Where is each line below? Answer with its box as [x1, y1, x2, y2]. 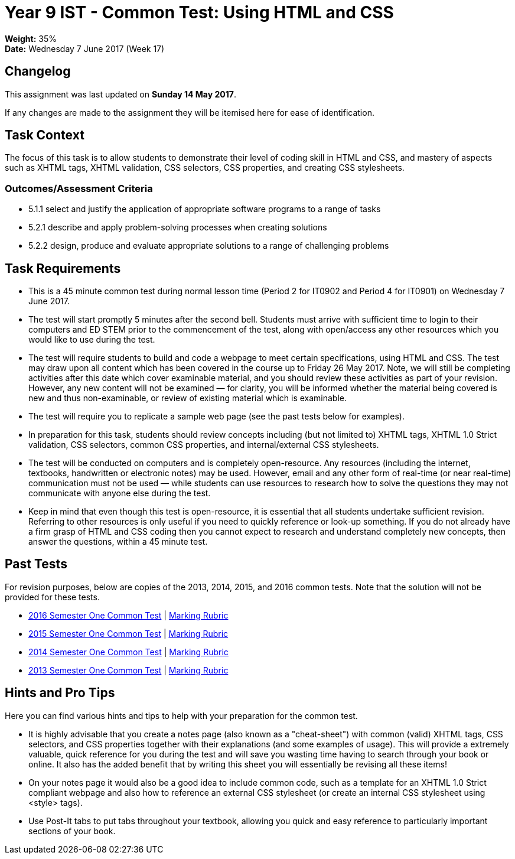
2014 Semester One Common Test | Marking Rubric [28, 646, 229, 657]
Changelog [5, 64, 71, 79]
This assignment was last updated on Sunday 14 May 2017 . [5, 89, 236, 99]
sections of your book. [28, 825, 116, 836]
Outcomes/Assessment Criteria [5, 182, 153, 194]
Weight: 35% [5, 33, 57, 44]
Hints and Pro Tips [5, 685, 115, 701]
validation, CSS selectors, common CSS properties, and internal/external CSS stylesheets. [28, 440, 379, 450]
